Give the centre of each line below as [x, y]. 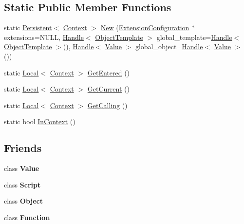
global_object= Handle [169, 47]
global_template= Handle [194, 37]
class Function [27, 217]
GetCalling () [107, 105]
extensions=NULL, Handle [44, 37]
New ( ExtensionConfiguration [145, 28]
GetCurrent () [108, 89]
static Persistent [28, 28]
